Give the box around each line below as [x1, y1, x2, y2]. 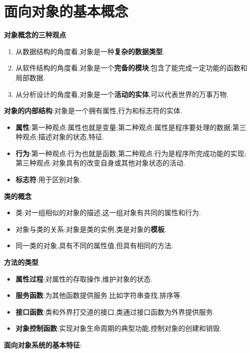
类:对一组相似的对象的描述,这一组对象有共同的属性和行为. [15, 207, 201, 218]
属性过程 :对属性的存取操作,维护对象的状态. [15, 273, 153, 284]
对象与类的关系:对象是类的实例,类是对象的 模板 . [15, 224, 167, 234]
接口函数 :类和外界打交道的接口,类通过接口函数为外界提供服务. [15, 306, 215, 317]
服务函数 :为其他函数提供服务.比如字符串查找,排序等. [15, 290, 182, 300]
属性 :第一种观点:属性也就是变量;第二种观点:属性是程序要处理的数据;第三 [15, 122, 247, 132]
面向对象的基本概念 [4, 1, 129, 21]
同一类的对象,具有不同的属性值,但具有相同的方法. [15, 240, 174, 251]
